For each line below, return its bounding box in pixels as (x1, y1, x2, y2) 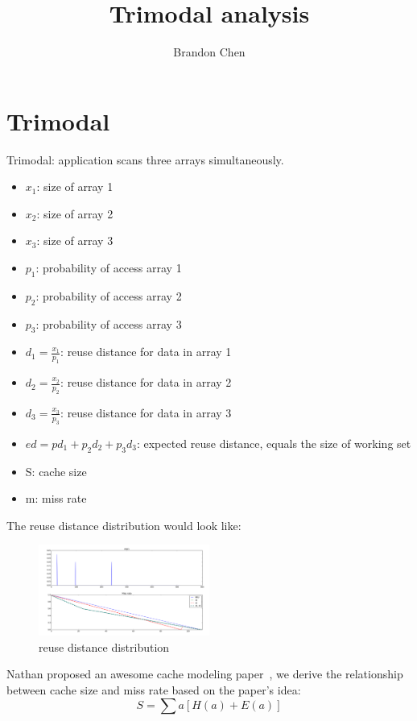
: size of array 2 (36, 205, 114, 222)
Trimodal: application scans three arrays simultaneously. (6, 151, 284, 168)
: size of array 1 (36, 178, 114, 195)
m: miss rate (25, 490, 87, 507)
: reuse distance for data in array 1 (60, 343, 232, 360)
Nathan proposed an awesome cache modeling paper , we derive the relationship (6, 665, 403, 682)
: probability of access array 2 (35, 287, 182, 304)
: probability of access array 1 (35, 259, 182, 276)
